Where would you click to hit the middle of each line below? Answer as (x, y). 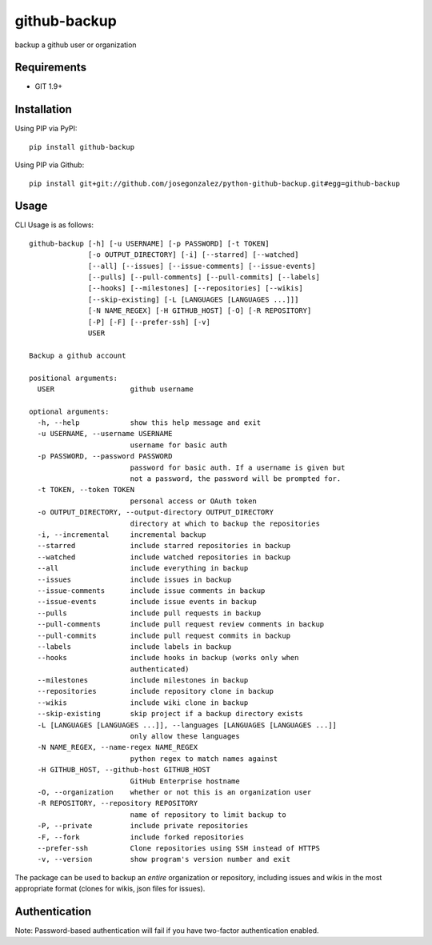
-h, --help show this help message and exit (149, 423)
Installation (43, 109)
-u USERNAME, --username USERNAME (105, 434)
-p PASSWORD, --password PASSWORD (105, 456)
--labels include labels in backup (134, 647)
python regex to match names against (204, 759)
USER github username (115, 389)
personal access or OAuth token (194, 501)
